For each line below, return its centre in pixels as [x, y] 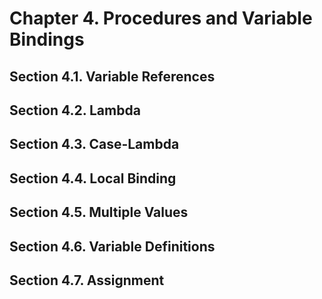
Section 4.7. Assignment [87, 280]
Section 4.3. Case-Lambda [94, 144]
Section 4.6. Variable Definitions [112, 246]
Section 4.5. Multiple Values [99, 212]
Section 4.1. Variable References [112, 76]
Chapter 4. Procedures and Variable [161, 18]
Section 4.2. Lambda [75, 110]
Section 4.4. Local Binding [93, 178]
